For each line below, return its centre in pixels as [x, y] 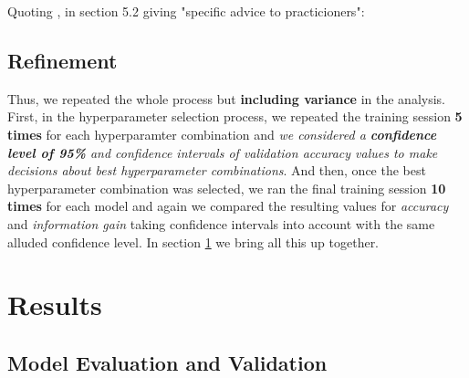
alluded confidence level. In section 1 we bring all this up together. [193, 241]
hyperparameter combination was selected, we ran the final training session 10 [227, 188]
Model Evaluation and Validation [167, 362]
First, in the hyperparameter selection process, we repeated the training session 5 [235, 116]
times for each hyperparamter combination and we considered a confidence [222, 134]
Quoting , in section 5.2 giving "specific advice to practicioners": [186, 11]
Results [55, 304]
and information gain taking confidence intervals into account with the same [221, 223]
